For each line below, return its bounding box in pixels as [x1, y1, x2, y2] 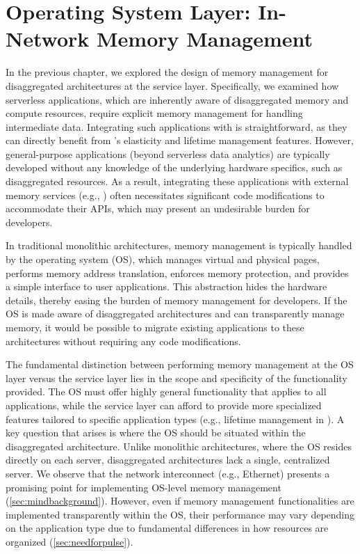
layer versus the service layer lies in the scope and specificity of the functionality [6, 370, 347, 385]
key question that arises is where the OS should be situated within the [6, 425, 306, 440]
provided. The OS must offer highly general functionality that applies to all [6, 384, 327, 399]
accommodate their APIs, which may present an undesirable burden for [6, 201, 310, 216]
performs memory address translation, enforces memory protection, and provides [6, 265, 349, 280]
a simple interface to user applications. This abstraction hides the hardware [6, 279, 327, 294]
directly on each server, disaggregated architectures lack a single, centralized [6, 452, 330, 467]
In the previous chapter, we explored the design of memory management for [6, 65, 329, 79]
